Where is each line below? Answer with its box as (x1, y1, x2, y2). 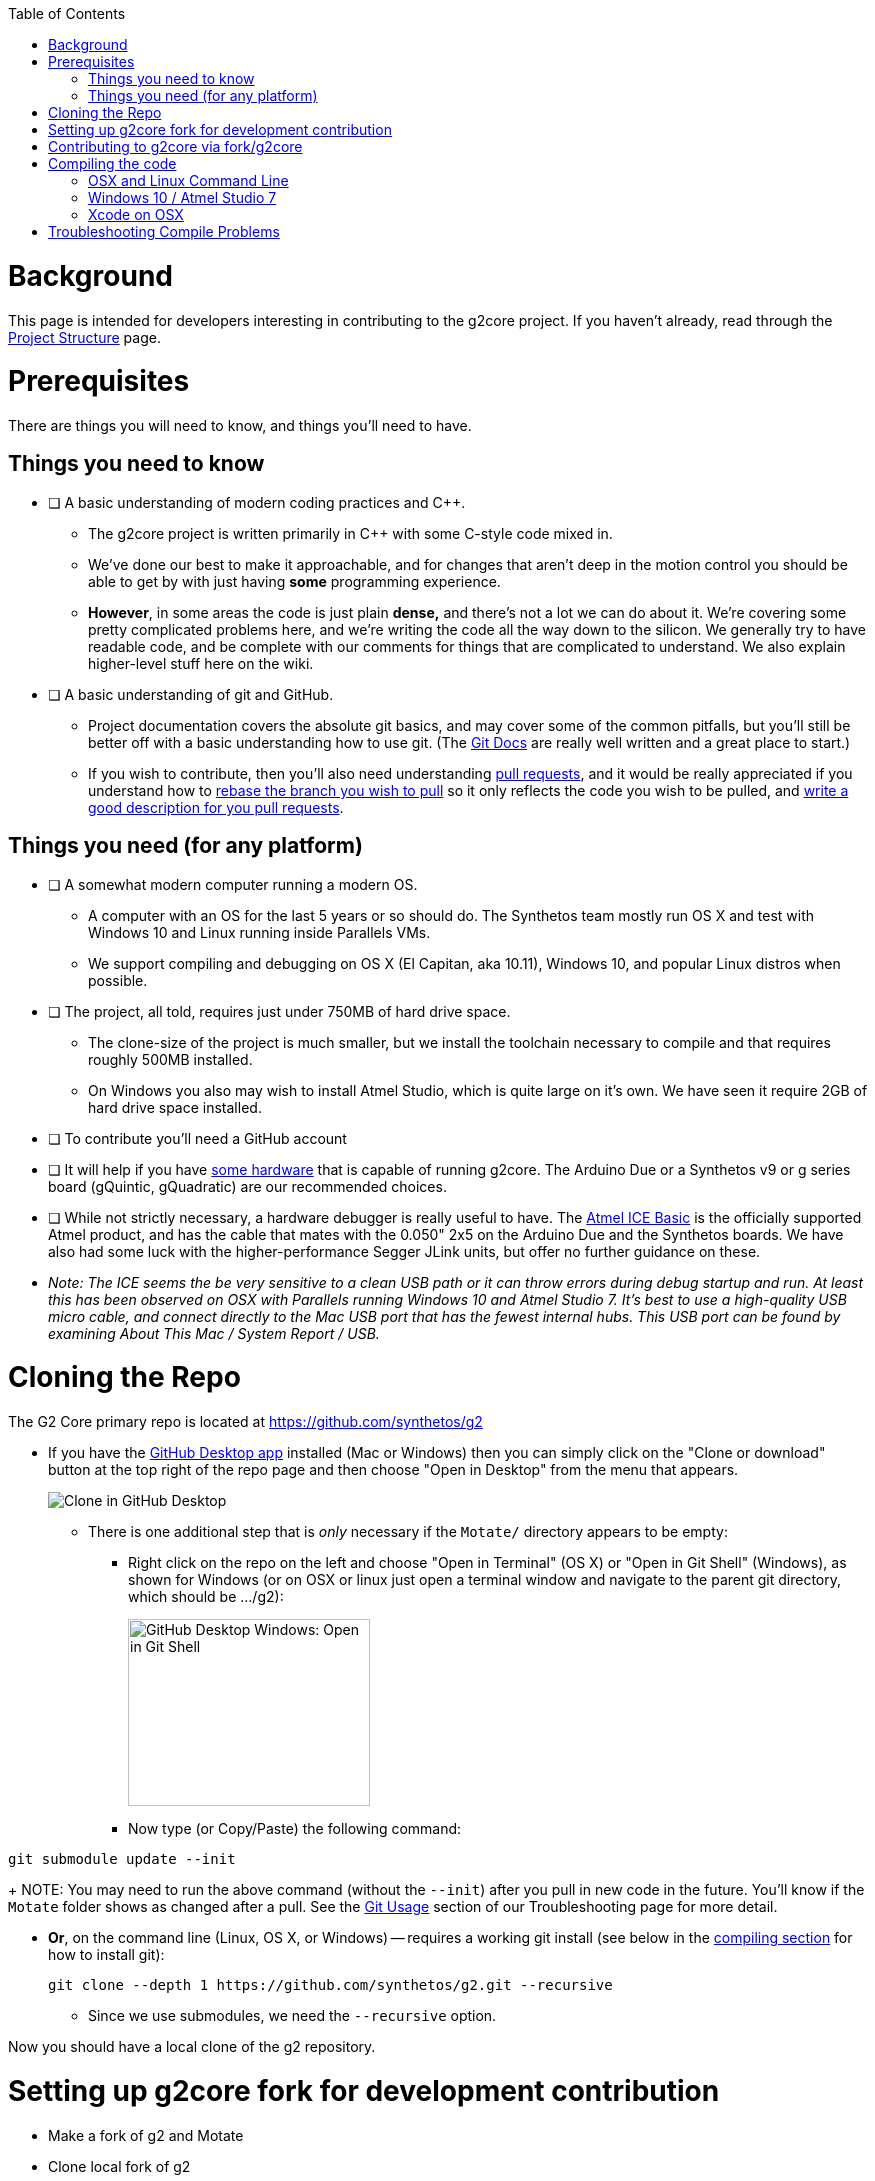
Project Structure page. (8, 328, 161, 346)
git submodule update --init (8, 1851, 236, 1868)
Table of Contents (8, 5, 126, 22)
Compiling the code (48, 155, 177, 172)
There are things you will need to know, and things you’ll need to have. (8, 417, 472, 434)
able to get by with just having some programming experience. (88, 572, 501, 590)
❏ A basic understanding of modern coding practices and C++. (48, 493, 466, 511)
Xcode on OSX (88, 206, 184, 223)
